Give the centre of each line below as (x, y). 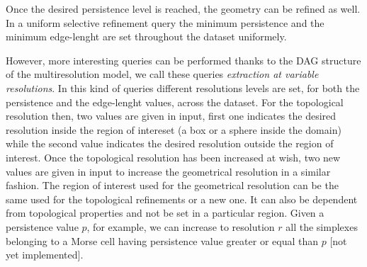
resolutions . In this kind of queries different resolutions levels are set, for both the (183, 87)
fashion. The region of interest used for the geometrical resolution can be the (172, 185)
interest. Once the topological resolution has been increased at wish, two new (173, 157)
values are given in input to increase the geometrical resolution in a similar (168, 171)
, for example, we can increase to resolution (181, 226)
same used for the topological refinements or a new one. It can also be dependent (182, 199)
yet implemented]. (45, 255)
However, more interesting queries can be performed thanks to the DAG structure (183, 60)
